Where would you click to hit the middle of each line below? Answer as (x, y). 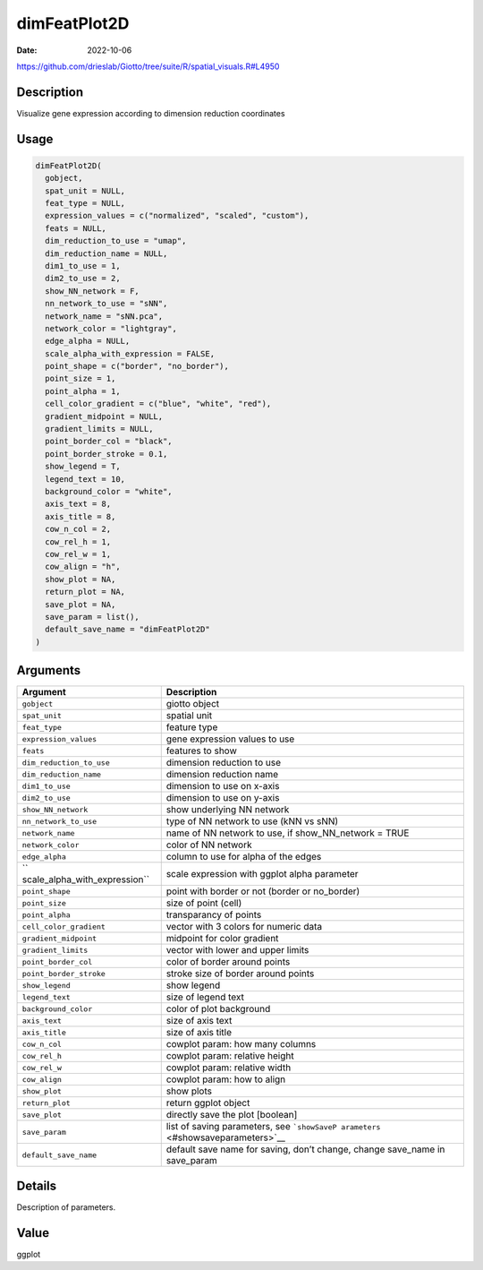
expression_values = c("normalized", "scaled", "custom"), (177, 216)
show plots (189, 1091)
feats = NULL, (76, 228)
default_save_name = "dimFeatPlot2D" (127, 630)
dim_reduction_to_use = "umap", (116, 241)
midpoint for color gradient (222, 939)
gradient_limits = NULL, (99, 429)
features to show (201, 751)
